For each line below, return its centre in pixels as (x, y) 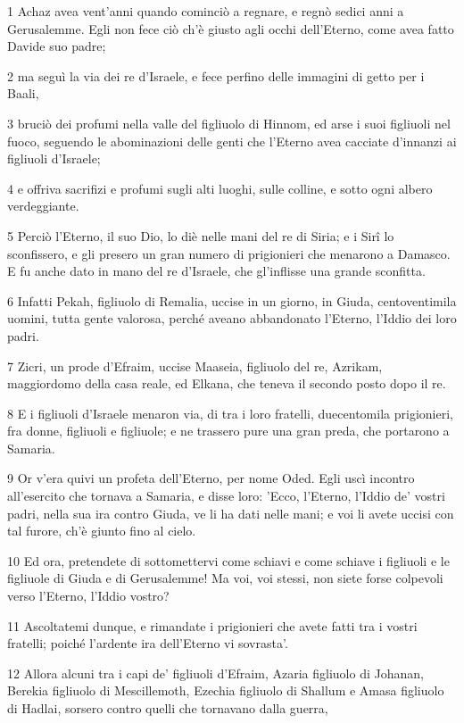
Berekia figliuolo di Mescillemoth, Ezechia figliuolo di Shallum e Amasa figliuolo (226, 690)
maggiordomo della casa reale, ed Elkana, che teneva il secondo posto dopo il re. (227, 383)
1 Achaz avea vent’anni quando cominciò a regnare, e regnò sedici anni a (206, 11)
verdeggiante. (43, 206)
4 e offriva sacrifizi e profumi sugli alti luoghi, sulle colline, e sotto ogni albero (220, 188)
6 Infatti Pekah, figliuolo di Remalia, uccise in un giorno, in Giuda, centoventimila (232, 300)
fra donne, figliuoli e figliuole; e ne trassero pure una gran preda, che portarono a (228, 431)
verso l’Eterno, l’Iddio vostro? (88, 596)
